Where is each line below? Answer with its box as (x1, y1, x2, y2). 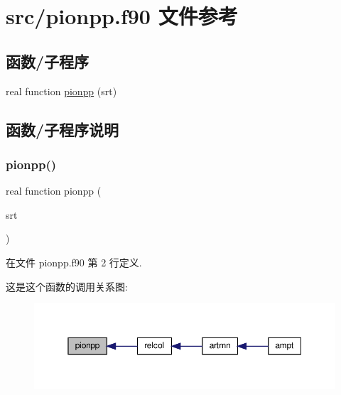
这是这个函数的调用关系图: (6, 278, 128, 293)
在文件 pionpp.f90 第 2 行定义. (6, 254, 142, 269)
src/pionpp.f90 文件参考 (6, 1, 238, 31)
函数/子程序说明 (6, 118, 119, 140)
